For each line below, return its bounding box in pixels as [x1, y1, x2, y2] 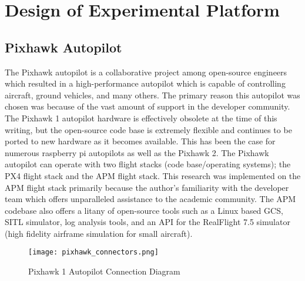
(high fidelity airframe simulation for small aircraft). [5, 227, 193, 239]
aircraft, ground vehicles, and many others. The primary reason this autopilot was [5, 88, 300, 101]
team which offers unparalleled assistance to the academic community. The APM [5, 193, 296, 205]
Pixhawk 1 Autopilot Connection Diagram [28, 265, 180, 277]
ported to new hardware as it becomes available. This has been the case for [5, 135, 276, 147]
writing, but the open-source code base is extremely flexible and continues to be [5, 123, 292, 135]
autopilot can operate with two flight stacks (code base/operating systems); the [5, 158, 291, 170]
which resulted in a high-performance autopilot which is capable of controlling [5, 77, 286, 90]
